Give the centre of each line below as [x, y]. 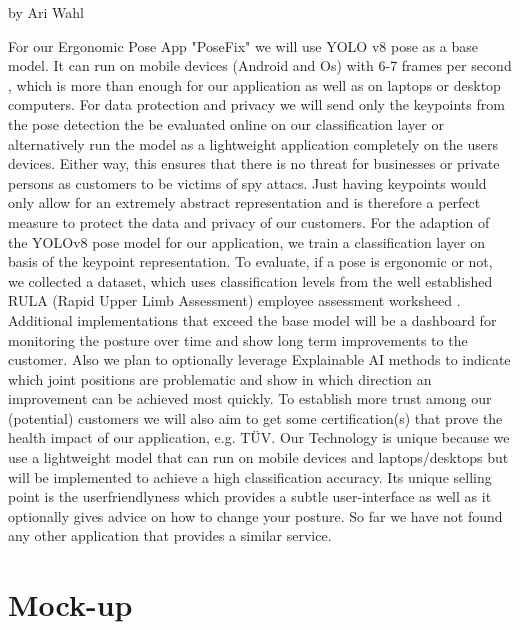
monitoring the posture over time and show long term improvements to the [238, 339]
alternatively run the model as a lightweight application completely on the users [253, 143]
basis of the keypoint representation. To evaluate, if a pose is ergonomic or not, [250, 261]
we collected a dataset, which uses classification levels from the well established [250, 280]
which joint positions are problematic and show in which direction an [220, 378]
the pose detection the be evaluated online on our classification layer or [226, 123]
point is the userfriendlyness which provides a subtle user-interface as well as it [250, 496]
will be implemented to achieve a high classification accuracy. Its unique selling [250, 476]
